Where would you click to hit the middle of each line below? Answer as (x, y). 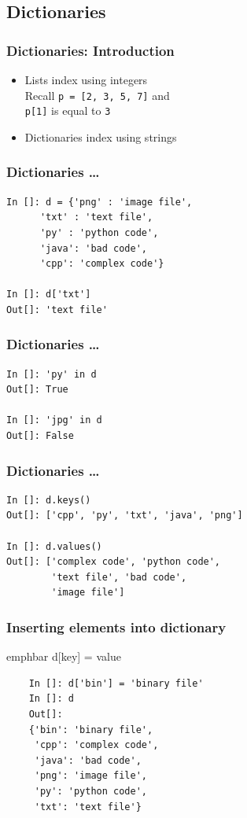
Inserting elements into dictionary (116, 626)
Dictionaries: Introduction (90, 50)
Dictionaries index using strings (101, 136)
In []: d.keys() (49, 500)
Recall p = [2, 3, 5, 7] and (97, 95)
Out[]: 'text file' (57, 310)
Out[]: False (40, 436)
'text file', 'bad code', (119, 577)
